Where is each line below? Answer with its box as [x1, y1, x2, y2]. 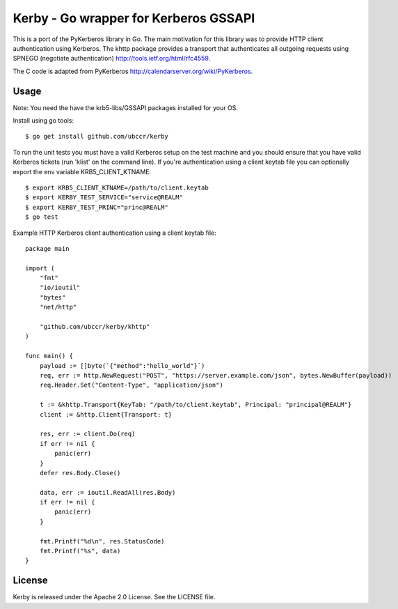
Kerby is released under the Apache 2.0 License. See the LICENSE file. [13, 593, 216, 601]
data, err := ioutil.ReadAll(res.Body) [39, 488, 176, 496]
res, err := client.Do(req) [39, 430, 136, 438]
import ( [25, 264, 55, 272]
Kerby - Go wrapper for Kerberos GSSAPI [13, 10, 255, 26]
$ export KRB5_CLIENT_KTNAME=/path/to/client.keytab [25, 183, 209, 192]
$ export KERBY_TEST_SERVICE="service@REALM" [25, 194, 184, 201]
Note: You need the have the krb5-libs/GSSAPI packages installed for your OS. [13, 103, 238, 111]
